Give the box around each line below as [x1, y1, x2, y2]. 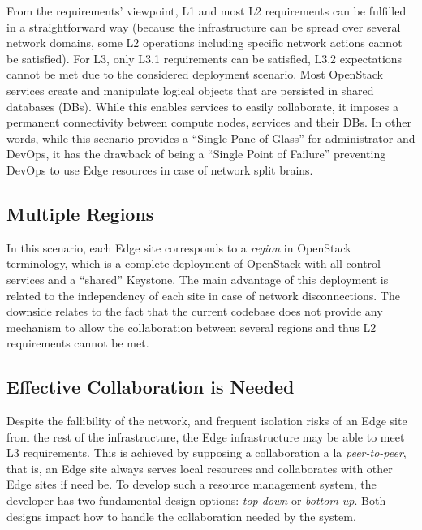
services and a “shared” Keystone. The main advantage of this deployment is [6, 270, 389, 287]
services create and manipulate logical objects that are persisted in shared [6, 81, 374, 98]
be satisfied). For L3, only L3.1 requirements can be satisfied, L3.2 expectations [6, 50, 403, 67]
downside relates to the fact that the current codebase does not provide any [6, 303, 383, 320]
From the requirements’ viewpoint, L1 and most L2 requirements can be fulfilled [6, 2, 407, 19]
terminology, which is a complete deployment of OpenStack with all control [6, 255, 381, 272]
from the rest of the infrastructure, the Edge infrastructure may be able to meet [6, 428, 405, 445]
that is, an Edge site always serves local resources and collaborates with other [6, 459, 393, 476]
